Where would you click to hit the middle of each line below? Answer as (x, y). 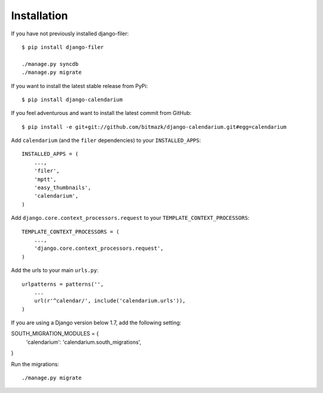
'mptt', (45, 179)
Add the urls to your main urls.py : (55, 270)
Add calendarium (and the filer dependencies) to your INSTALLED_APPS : (106, 140)
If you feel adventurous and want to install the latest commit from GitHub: (101, 113)
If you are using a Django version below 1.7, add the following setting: (96, 323)
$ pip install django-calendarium (72, 99)
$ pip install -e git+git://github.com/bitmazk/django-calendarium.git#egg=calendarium (154, 127)
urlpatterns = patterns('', (63, 284)
